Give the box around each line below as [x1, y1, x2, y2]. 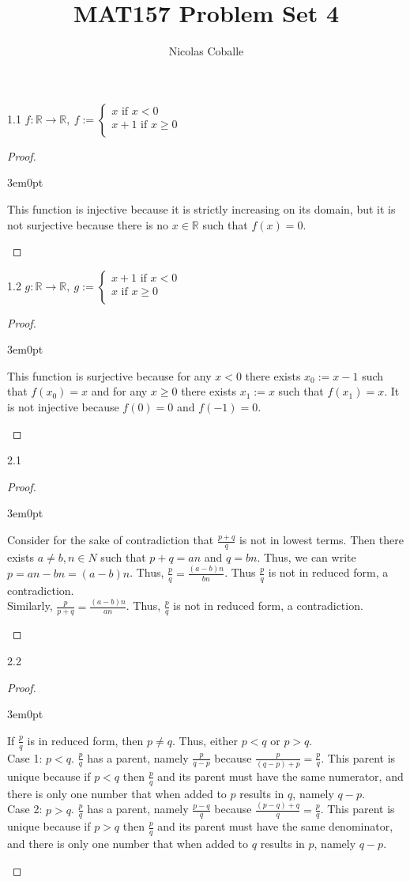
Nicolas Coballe [168, 43, 244, 59]
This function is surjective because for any [7, 367, 212, 384]
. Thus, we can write [257, 548, 356, 565]
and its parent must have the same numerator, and [157, 767, 404, 784]
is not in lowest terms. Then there [239, 532, 404, 548]
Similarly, [7, 597, 53, 614]
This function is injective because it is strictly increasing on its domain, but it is [7, 200, 396, 217]
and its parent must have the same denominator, [157, 818, 393, 835]
